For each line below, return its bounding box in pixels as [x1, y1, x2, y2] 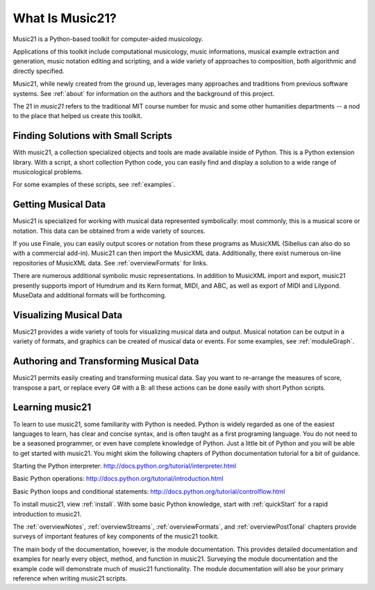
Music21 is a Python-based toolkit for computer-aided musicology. [12, 35, 203, 43]
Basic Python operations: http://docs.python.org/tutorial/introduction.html [12, 475, 224, 483]
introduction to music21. [12, 509, 82, 518]
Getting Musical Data [12, 199, 106, 211]
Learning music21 [12, 402, 92, 413]
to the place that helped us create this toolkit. [12, 112, 142, 120]
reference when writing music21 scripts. [12, 574, 128, 582]
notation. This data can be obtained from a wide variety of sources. [12, 227, 206, 235]
